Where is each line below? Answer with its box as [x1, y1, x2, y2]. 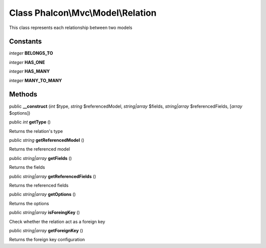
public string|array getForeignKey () [9, 228, 83, 233]
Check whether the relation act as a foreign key [9, 218, 105, 224]
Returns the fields [9, 164, 45, 170]
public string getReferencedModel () [9, 137, 85, 143]
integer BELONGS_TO [9, 50, 54, 56]
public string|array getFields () [9, 155, 72, 161]
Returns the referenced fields [9, 183, 69, 188]
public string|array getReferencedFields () [9, 173, 96, 179]
